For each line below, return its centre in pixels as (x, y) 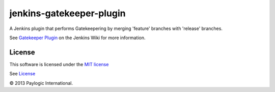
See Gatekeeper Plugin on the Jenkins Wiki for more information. (77, 38)
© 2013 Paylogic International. (41, 83)
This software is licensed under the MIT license (59, 64)
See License (22, 74)
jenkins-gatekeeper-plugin (67, 13)
